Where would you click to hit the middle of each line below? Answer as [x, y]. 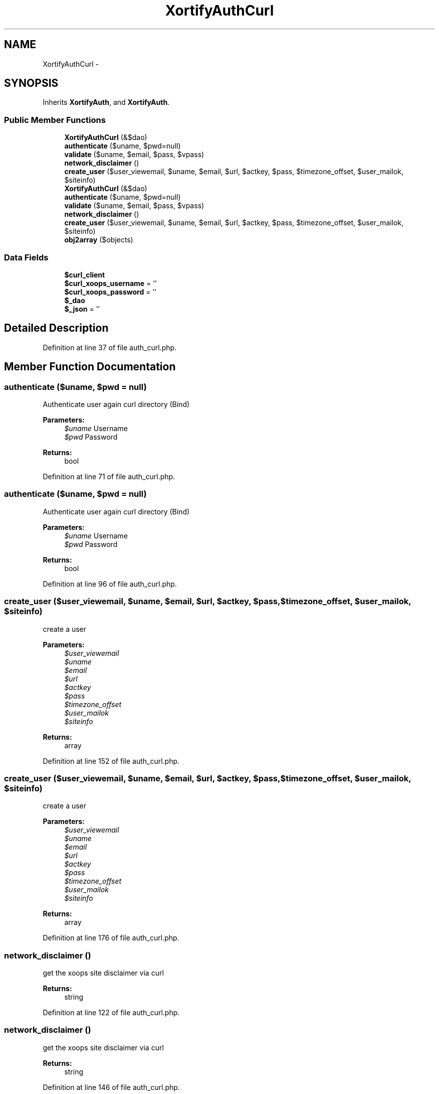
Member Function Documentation [90, 367]
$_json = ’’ [82, 309]
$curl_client [85, 275]
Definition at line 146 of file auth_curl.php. [111, 1087]
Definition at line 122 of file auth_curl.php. [111, 1012]
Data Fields [26, 257]
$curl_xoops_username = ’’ [111, 283]
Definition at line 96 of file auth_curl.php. [110, 584]
